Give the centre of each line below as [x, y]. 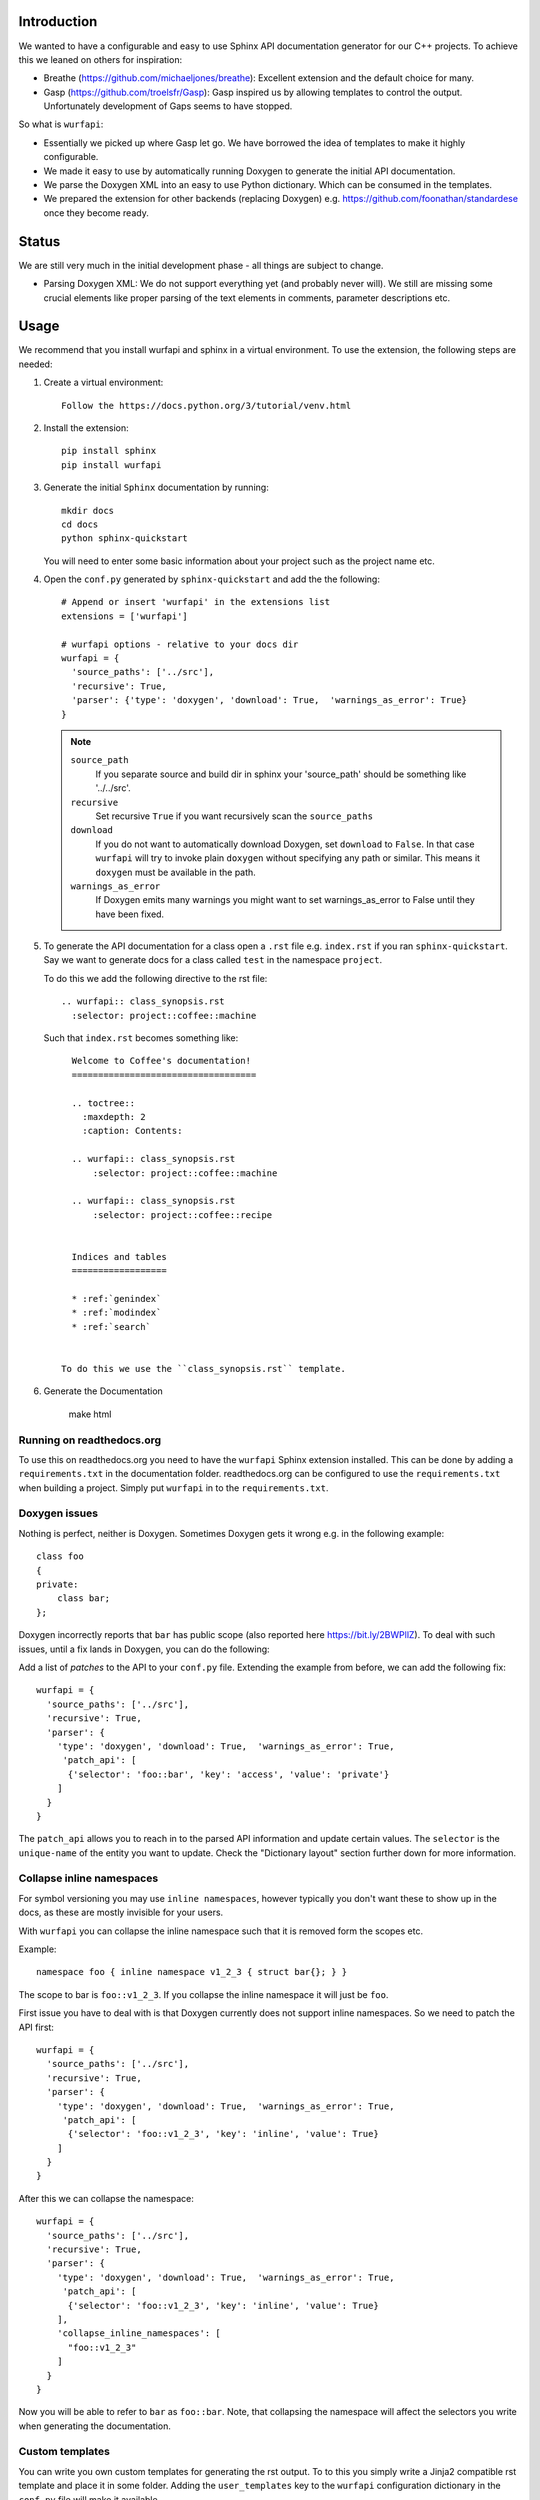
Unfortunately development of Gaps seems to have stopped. [168, 106]
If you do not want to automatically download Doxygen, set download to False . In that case [285, 844]
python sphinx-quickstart [125, 538]
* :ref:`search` [111, 1326]
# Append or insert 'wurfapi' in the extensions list [195, 602]
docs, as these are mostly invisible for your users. [121, 1912]
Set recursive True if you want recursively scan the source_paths [234, 816]
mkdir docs [88, 510]
